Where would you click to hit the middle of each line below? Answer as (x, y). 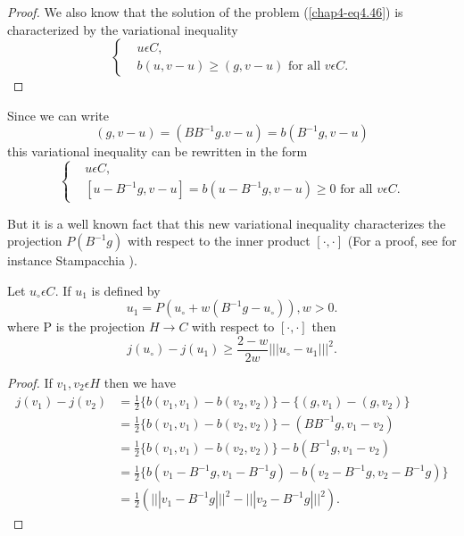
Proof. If (30, 382)
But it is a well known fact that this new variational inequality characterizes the (227, 223)
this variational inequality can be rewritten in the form (157, 151)
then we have (140, 382)
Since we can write (58, 115)
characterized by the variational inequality (123, 29)
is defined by (126, 290)
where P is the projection (76, 327)
